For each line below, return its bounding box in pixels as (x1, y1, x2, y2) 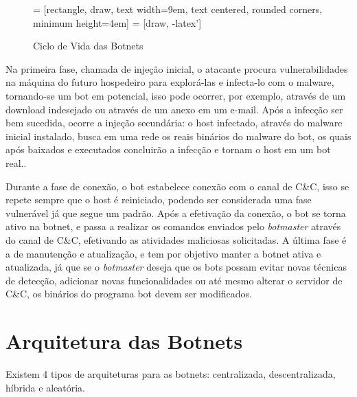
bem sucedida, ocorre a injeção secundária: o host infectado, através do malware (5, 115, 343, 130)
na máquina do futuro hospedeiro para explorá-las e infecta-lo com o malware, (5, 75, 334, 89)
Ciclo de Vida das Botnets (33, 38, 143, 53)
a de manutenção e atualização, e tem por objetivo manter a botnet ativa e (5, 246, 321, 260)
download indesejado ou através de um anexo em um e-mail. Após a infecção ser (5, 102, 343, 116)
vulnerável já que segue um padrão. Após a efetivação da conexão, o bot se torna (5, 205, 346, 220)
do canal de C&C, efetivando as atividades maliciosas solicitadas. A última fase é (5, 232, 347, 247)
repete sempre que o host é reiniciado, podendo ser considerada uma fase (5, 192, 312, 207)
